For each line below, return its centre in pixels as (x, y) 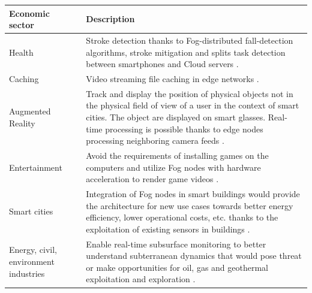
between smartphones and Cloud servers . (162, 64)
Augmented (30, 111)
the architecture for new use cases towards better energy (190, 205)
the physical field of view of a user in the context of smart (193, 105)
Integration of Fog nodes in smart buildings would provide (193, 194)
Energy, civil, (33, 250)
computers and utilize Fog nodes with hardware (173, 167)
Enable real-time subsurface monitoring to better (176, 244)
